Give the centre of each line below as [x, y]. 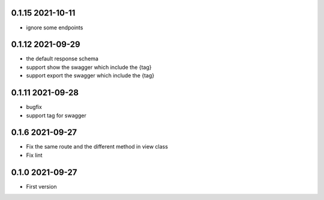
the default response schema [62, 59]
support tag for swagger [56, 115]
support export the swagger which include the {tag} [90, 75]
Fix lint [34, 155]
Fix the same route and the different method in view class [97, 147]
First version [41, 186]
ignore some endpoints [55, 28]
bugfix [34, 107]
